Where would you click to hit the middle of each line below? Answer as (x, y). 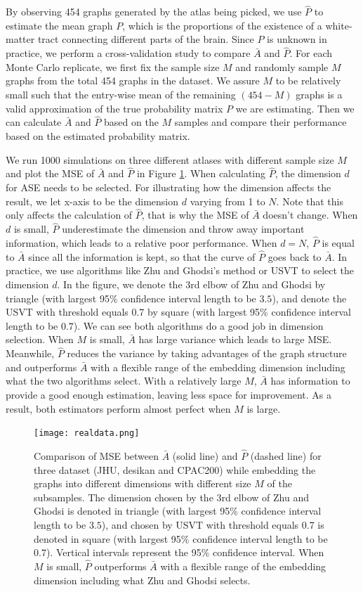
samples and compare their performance (260, 122)
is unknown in (297, 39)
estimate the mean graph (59, 25)
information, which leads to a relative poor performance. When (141, 243)
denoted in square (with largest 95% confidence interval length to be (181, 538)
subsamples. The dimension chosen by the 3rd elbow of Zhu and (172, 497)
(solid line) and (205, 456)
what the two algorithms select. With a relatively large (124, 381)
